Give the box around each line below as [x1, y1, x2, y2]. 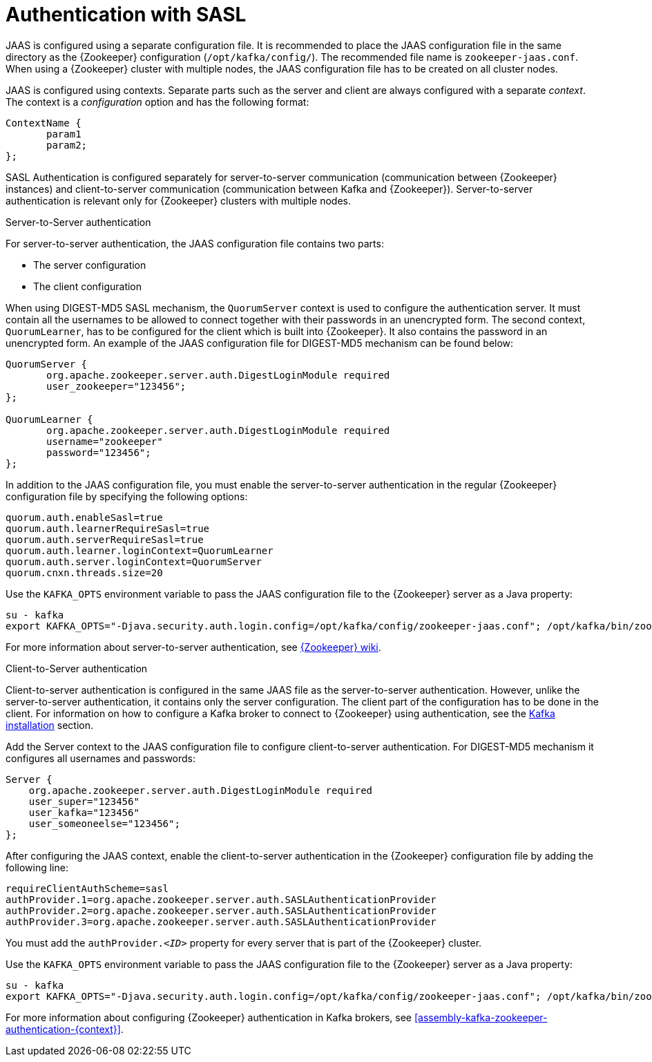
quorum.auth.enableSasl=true [6, 511, 163, 523]
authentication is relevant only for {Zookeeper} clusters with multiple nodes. [6, 194, 351, 207]
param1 [46, 128, 81, 140]
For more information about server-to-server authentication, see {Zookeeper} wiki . [6, 641, 381, 653]
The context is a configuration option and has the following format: [6, 95, 309, 108]
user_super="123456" [28, 795, 140, 807]
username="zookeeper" [46, 435, 163, 447]
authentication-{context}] [6, 1023, 121, 1035]
